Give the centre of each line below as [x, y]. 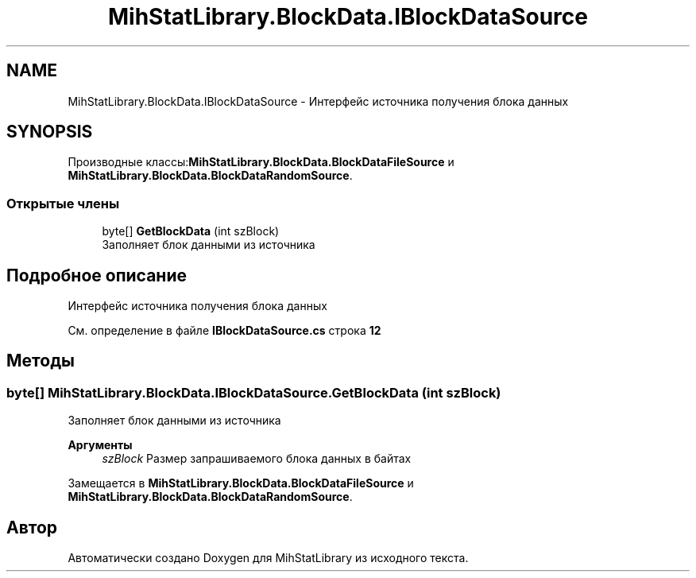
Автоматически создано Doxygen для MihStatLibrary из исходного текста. [268, 558]
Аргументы [100, 445]
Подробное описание [97, 275]
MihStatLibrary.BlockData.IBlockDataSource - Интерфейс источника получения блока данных [318, 101]
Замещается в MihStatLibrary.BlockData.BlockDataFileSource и [241, 483]
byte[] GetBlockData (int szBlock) [191, 231]
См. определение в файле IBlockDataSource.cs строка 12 [224, 331]
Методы [41, 361]
